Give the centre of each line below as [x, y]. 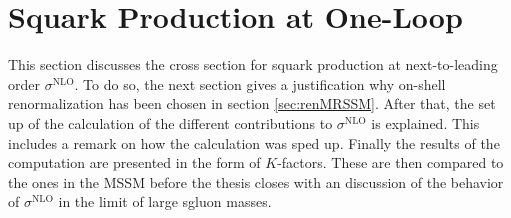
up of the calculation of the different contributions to [170, 122]
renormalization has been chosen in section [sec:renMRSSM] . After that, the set [252, 103]
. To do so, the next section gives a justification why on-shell [260, 83]
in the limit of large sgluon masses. [165, 201]
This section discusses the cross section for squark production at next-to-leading [253, 64]
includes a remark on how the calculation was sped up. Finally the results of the [254, 142]
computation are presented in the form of [134, 162]
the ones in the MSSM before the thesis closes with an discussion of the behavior [256, 181]
